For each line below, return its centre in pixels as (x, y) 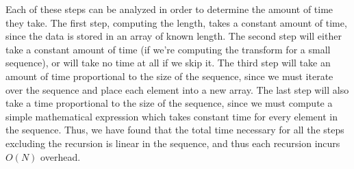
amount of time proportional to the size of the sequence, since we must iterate (169, 76)
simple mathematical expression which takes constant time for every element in (172, 116)
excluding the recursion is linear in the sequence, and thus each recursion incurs (173, 143)
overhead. (61, 156)
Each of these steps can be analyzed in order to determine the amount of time (169, 9)
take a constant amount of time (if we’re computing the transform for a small (168, 49)
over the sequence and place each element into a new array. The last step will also (177, 89)
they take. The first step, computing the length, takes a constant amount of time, (176, 22)
